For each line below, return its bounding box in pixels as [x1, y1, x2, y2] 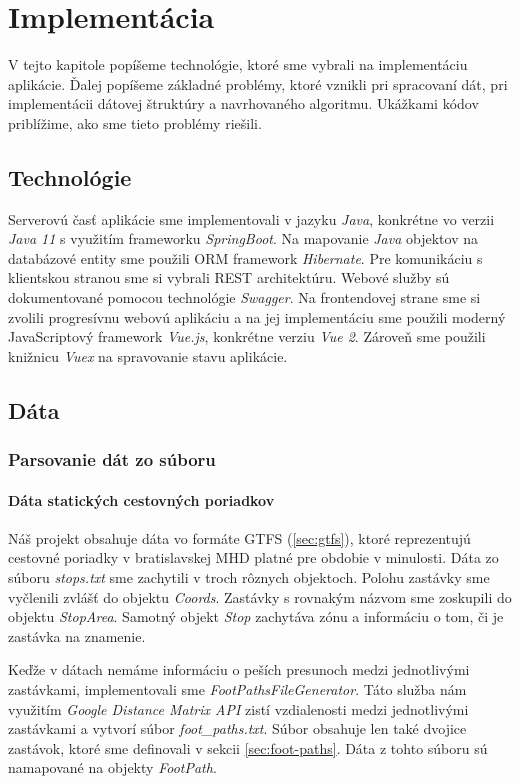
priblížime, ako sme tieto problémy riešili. [8, 112, 262, 133]
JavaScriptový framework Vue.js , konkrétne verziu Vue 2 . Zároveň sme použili [8, 326, 486, 347]
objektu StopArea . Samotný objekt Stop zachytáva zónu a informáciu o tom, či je [8, 606, 504, 627]
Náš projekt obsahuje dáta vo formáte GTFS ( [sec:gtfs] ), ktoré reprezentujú [8, 527, 471, 548]
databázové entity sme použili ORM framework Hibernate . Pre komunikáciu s [8, 247, 483, 268]
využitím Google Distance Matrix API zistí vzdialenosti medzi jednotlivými [8, 698, 469, 719]
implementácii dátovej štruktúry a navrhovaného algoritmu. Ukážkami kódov [8, 93, 479, 114]
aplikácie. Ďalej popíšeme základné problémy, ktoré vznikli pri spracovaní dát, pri [8, 73, 508, 94]
